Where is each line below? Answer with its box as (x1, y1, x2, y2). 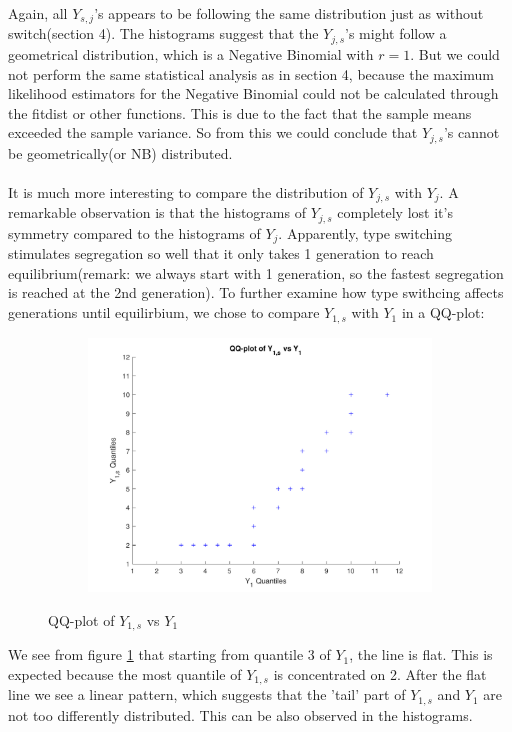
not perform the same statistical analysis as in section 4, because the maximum (8, 63, 494, 84)
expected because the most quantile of (8, 663, 242, 684)
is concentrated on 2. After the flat (273, 663, 487, 684)
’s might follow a (345, 23, 447, 44)
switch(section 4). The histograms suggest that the (8, 23, 319, 44)
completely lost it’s (337, 202, 453, 223)
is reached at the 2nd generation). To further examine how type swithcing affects (8, 282, 504, 303)
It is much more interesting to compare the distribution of (8, 181, 364, 202)
